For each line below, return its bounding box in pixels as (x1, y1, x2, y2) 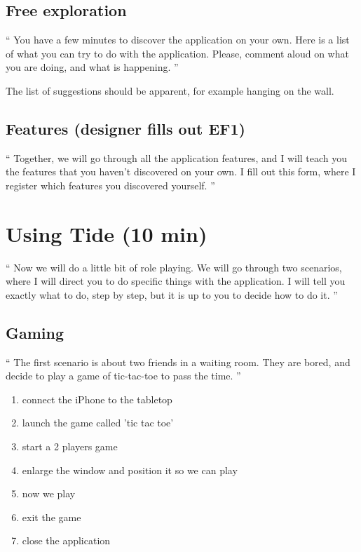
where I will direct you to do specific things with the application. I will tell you (6, 274, 346, 288)
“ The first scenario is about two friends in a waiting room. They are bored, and (6, 354, 350, 369)
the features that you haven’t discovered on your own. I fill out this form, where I (6, 164, 356, 179)
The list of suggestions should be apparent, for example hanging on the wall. (6, 83, 334, 97)
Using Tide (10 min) (6, 219, 207, 248)
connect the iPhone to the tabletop (22, 391, 172, 406)
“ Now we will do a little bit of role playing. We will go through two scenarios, (6, 260, 342, 274)
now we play (22, 486, 76, 501)
